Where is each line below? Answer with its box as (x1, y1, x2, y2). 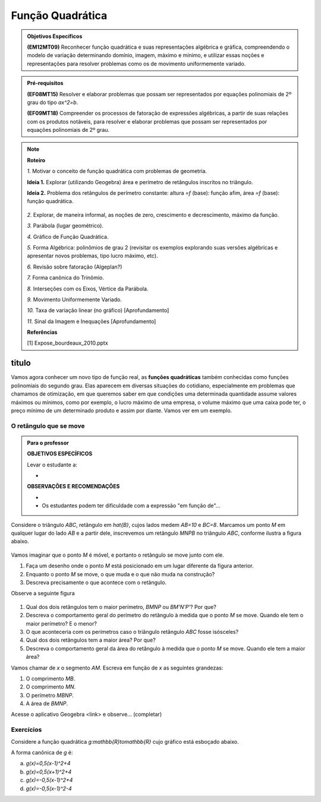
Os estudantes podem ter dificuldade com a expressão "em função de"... (42, 502, 221, 509)
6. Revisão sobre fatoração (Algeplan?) (27, 263, 122, 270)
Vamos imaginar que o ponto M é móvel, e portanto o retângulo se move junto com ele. (11, 551, 224, 558)
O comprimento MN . (26, 683, 76, 690)
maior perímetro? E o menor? (26, 620, 97, 627)
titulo (11, 358, 31, 368)
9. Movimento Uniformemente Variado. (27, 296, 122, 303)
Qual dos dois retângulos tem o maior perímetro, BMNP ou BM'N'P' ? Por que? (26, 603, 216, 610)
